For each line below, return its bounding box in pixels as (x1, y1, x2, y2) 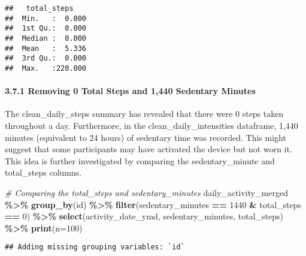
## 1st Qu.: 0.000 (5, 24, 87, 33)
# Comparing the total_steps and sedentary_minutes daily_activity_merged (5, 186, 289, 198)
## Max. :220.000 (5, 64, 87, 73)
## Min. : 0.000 (5, 14, 87, 23)
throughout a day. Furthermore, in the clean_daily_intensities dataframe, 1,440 (5, 119, 298, 131)
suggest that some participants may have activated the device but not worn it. (5, 143, 292, 155)
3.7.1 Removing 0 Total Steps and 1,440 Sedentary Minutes (5, 85, 256, 97)
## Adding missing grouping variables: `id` (5, 243, 185, 252)
